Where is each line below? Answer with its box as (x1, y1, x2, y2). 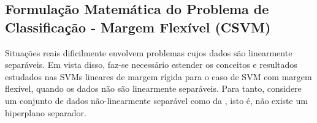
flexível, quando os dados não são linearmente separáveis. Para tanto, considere (5, 82, 302, 95)
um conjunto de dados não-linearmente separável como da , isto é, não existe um (5, 94, 308, 106)
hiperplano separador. (5, 106, 86, 119)
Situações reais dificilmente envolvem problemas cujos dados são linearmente (5, 46, 292, 59)
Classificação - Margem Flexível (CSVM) (5, 17, 271, 36)
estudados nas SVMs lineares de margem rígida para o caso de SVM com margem (5, 70, 312, 83)
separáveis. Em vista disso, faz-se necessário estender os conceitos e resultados (5, 58, 297, 71)
